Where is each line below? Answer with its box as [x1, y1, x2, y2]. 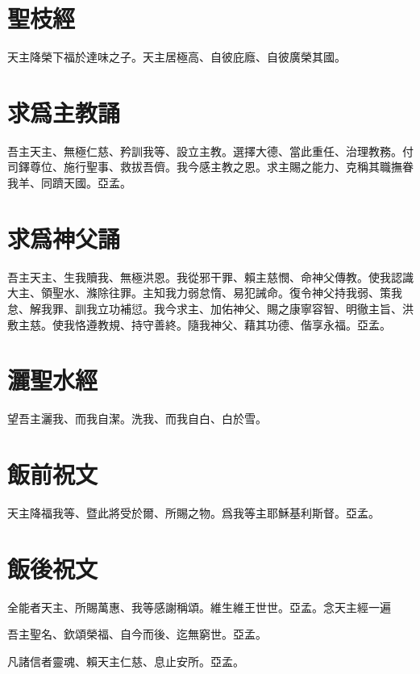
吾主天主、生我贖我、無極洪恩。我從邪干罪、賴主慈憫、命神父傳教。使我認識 [7, 268, 414, 285]
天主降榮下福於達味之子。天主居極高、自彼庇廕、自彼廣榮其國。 [7, 48, 346, 65]
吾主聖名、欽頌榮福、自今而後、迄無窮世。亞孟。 [7, 626, 267, 643]
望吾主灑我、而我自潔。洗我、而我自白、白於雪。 [7, 410, 267, 427]
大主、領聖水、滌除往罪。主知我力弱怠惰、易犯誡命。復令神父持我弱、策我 [7, 284, 402, 301]
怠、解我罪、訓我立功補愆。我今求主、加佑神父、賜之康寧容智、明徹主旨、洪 [7, 299, 414, 316]
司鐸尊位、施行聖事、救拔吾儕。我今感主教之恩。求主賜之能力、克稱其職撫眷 [7, 158, 414, 175]
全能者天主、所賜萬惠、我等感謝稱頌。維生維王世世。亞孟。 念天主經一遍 [7, 598, 391, 615]
